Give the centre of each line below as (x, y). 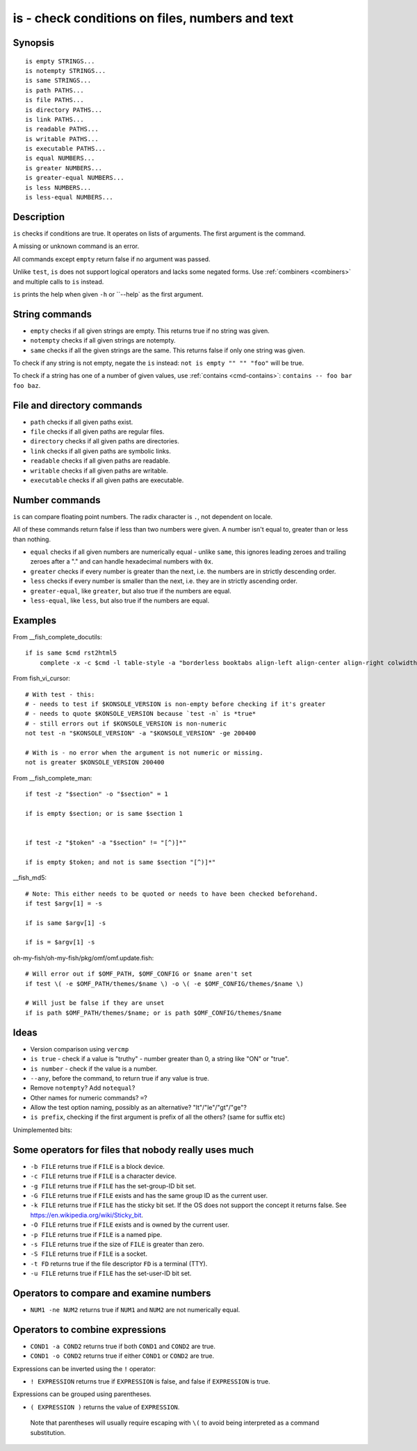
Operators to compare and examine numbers (112, 1293)
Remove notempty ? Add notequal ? (83, 1088)
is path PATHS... (55, 90)
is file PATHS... (55, 100)
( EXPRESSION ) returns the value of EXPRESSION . (105, 1407)
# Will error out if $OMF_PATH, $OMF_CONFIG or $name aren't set (139, 974)
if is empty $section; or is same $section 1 (104, 813)
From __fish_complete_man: (52, 778)
